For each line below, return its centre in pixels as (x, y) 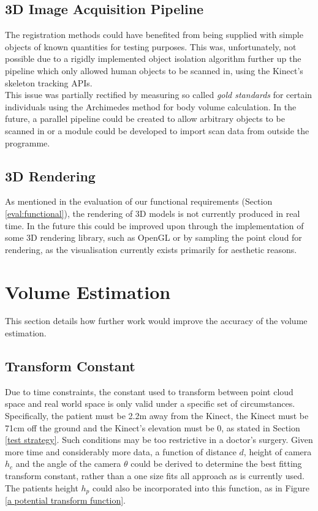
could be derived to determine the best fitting (216, 464)
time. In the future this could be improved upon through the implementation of (154, 225)
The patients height (42, 487)
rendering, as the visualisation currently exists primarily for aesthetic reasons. (151, 249)
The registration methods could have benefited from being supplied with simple (154, 35)
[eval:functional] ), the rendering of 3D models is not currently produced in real (153, 213)
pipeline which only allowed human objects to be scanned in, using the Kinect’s (154, 70)
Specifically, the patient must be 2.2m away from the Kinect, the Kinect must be (157, 416)
